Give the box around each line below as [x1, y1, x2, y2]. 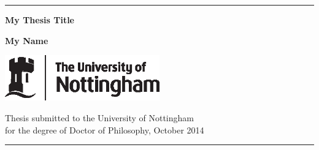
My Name [5, 34, 48, 47]
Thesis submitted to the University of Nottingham [5, 111, 194, 124]
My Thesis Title [5, 13, 74, 26]
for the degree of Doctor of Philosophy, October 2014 [5, 123, 204, 136]
